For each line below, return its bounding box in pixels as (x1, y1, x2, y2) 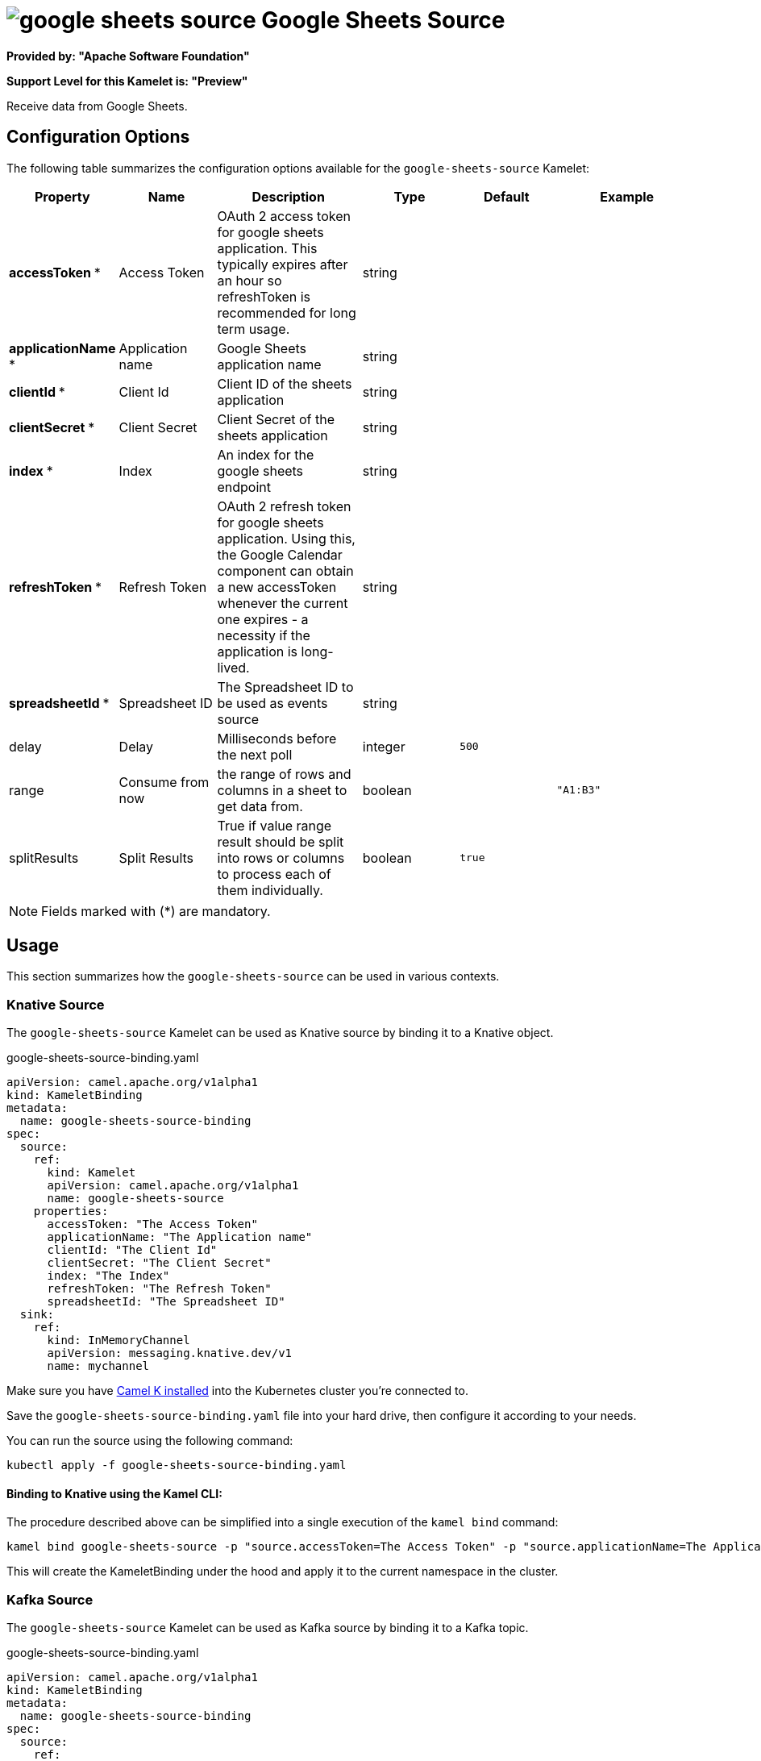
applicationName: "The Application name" (47, 1230, 313, 1244)
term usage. (217, 320, 290, 337)
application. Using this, (217, 530, 356, 547)
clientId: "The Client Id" (47, 1243, 218, 1257)
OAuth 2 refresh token (217, 497, 351, 514)
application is (217, 643, 298, 660)
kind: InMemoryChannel (47, 1334, 190, 1347)
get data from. (217, 797, 303, 814)
